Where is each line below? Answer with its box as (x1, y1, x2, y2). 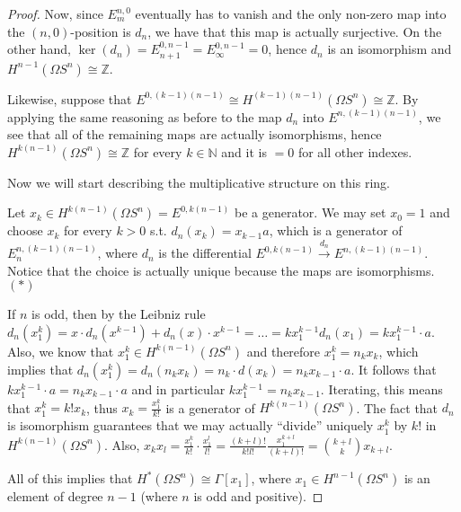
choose (7, 221, 43, 240)
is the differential (158, 243, 252, 262)
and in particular (131, 379, 226, 398)
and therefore (246, 341, 321, 360)
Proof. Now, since (7, 4, 103, 22)
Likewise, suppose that (7, 89, 132, 108)
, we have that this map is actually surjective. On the (147, 22, 442, 40)
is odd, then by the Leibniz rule (31, 305, 206, 323)
